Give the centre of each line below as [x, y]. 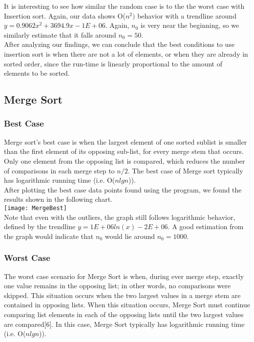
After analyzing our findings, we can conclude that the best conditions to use [119, 44]
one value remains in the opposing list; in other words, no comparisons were [117, 286]
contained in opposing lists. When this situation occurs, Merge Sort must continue [127, 305]
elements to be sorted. [37, 73]
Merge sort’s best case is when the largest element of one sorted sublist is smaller [126, 141]
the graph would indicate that [49, 236]
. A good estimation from [206, 226]
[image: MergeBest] [35, 208]
